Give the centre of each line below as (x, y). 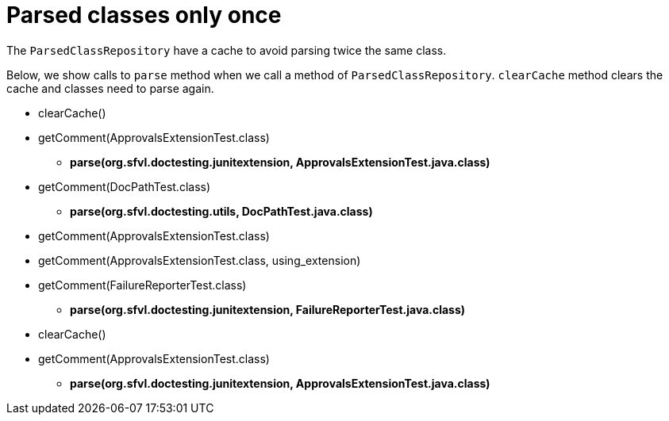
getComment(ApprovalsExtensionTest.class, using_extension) (200, 260)
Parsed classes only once (144, 15)
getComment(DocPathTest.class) (125, 186)
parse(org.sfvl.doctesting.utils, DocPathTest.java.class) (221, 211)
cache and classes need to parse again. (110, 88)
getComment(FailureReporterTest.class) (142, 285)
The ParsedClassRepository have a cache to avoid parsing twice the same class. (227, 50)
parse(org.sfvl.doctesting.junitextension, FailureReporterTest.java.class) (268, 309)
